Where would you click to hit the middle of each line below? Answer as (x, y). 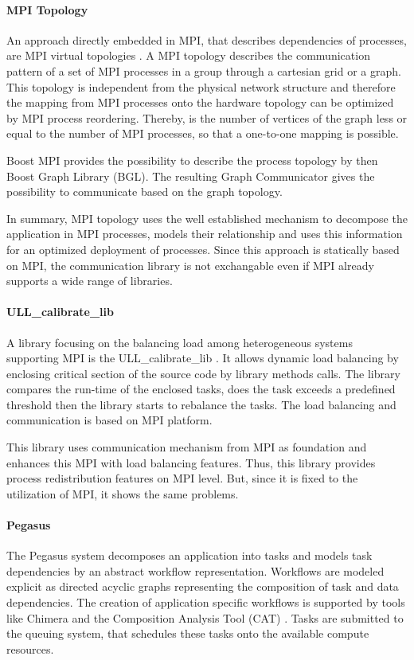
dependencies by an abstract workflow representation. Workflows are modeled (195, 570)
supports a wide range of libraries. (90, 281)
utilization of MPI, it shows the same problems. (123, 493)
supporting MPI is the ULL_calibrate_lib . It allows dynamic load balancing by (203, 358)
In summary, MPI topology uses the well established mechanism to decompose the (207, 218)
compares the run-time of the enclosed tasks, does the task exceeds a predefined (201, 389)
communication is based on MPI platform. (109, 420)
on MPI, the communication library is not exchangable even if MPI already (190, 265)
